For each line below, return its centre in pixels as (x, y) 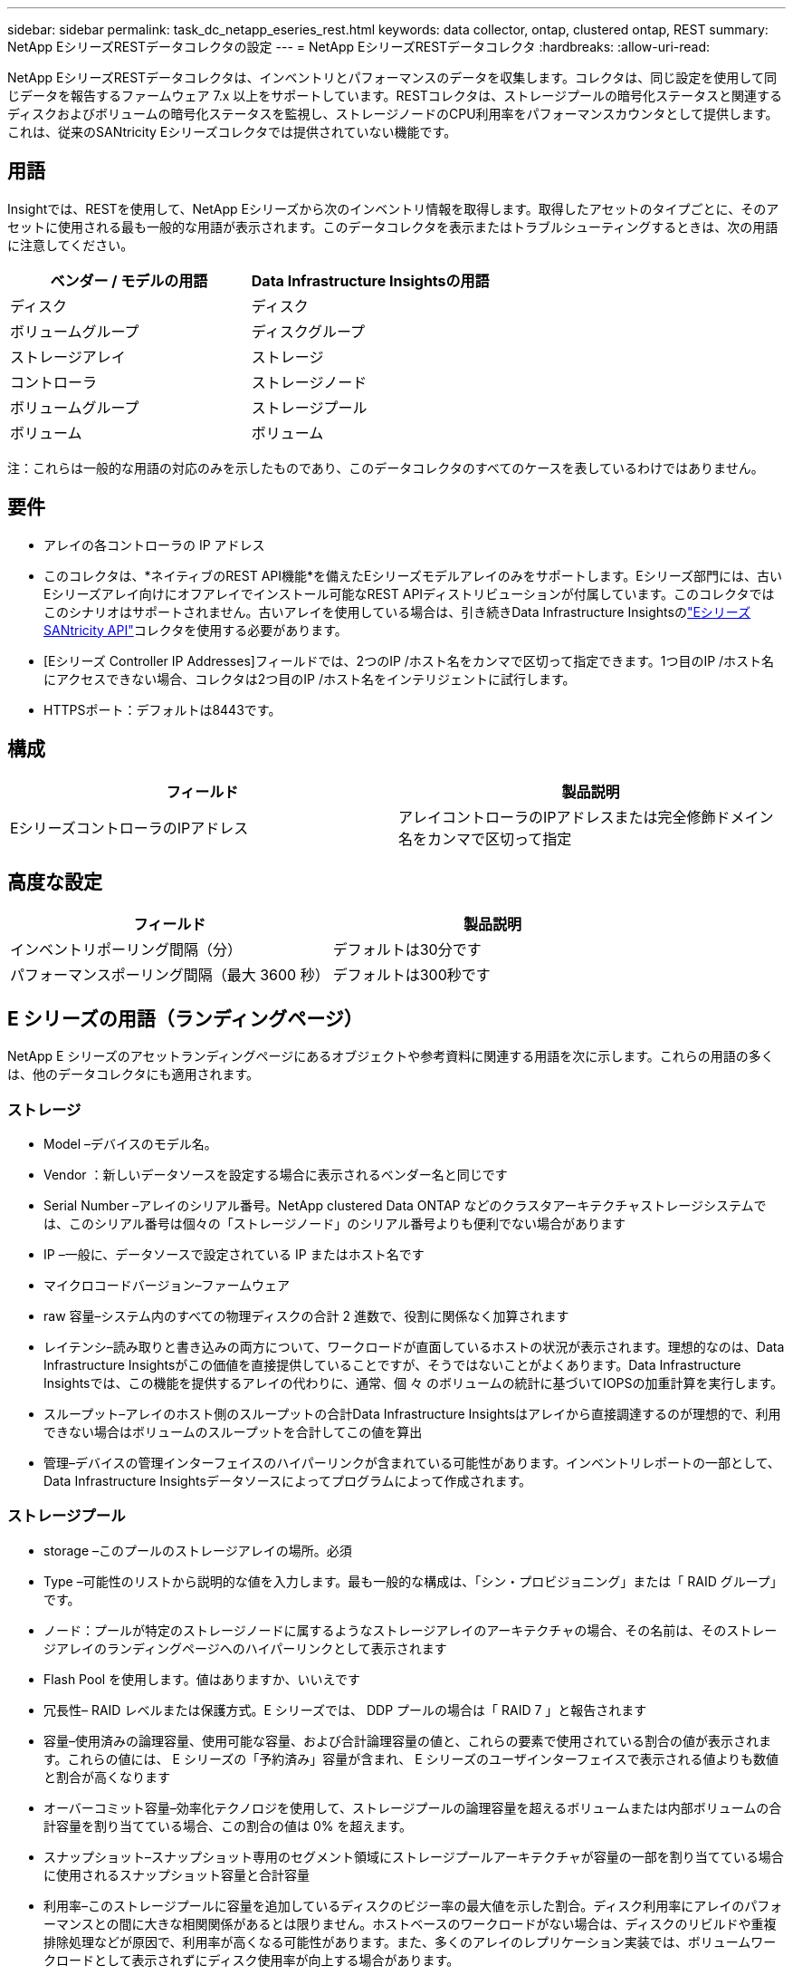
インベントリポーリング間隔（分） (126, 950)
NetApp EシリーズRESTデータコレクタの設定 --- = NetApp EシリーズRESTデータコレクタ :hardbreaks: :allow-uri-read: (359, 47)
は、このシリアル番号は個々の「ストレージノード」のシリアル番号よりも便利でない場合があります (334, 1223)
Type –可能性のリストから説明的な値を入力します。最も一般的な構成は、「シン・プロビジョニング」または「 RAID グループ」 (413, 1581)
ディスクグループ (308, 331)
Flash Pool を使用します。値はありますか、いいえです (202, 1679)
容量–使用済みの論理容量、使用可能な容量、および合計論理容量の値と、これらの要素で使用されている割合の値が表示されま (408, 1740)
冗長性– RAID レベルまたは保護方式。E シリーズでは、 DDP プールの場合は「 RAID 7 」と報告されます (345, 1710)
